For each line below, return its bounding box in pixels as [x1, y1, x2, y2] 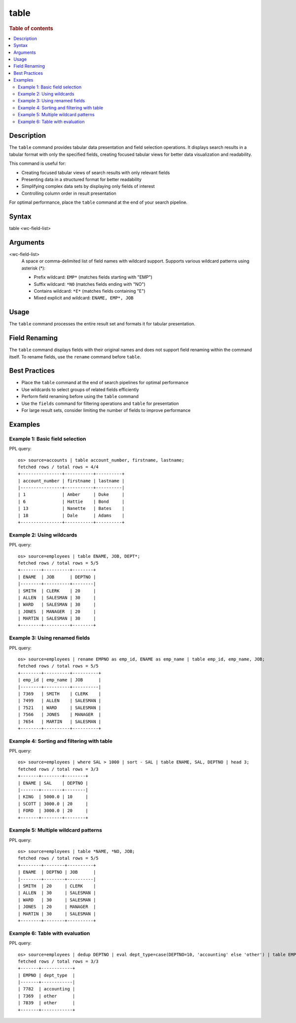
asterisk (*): [21, 265, 45, 271]
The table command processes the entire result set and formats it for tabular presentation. [9, 321, 196, 327]
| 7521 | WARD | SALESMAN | [18, 705, 101, 711]
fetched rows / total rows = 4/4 [18, 464, 99, 470]
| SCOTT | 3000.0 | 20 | [18, 801, 88, 806]
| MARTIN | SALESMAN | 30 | [18, 616, 96, 622]
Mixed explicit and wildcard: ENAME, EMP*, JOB [34, 295, 134, 301]
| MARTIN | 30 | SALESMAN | [18, 911, 96, 917]
